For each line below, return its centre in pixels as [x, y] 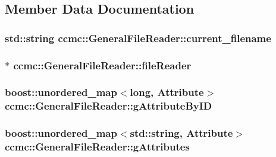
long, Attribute [167, 92]
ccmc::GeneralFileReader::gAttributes [97, 147]
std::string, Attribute [181, 133]
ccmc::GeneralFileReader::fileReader [102, 65]
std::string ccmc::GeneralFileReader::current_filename [138, 38]
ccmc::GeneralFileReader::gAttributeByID [109, 106]
